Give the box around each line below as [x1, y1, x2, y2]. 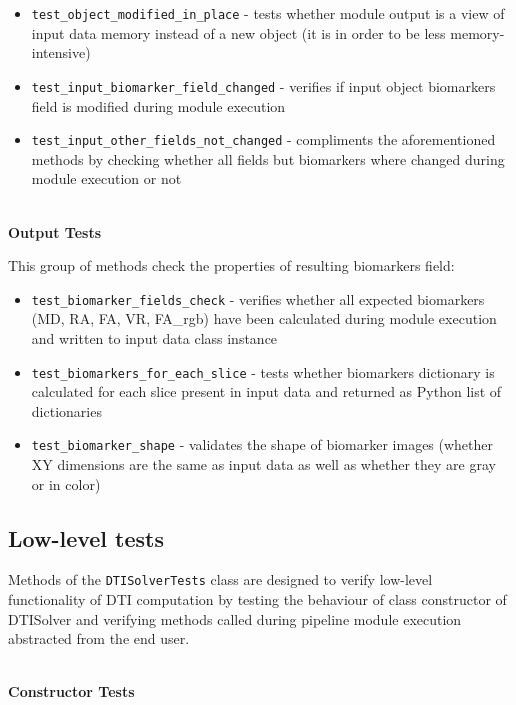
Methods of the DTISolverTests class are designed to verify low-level [8, 569, 433, 590]
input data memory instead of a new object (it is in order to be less [31, 22, 446, 43]
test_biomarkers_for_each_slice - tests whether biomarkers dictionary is [31, 361, 495, 382]
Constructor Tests [8, 681, 135, 702]
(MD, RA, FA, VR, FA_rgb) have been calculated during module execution [31, 308, 497, 329]
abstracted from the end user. [8, 628, 190, 649]
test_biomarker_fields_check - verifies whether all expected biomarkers [31, 288, 485, 309]
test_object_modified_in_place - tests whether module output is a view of [31, 3, 505, 23]
